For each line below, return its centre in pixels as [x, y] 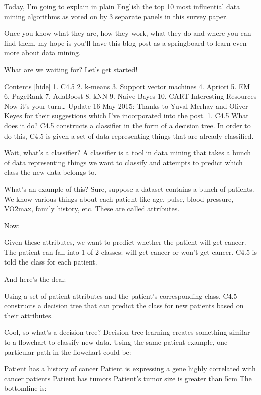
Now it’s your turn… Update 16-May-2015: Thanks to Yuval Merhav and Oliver [126, 106]
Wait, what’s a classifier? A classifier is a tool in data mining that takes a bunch [128, 152]
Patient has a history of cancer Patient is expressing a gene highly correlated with [130, 369]
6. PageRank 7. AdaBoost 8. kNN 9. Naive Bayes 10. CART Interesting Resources [130, 96]
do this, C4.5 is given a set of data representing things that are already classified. [129, 135]
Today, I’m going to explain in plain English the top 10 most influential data [122, 6]
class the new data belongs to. [50, 172]
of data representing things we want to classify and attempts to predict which [123, 162]
